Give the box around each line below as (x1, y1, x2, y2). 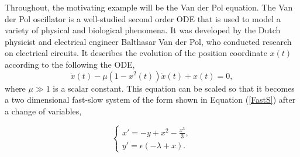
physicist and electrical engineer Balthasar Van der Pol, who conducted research (5, 35, 292, 47)
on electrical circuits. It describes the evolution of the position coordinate (5, 47, 267, 59)
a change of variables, (5, 104, 82, 117)
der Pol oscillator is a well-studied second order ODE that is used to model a (5, 12, 281, 25)
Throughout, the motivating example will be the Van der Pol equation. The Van (5, 1, 293, 13)
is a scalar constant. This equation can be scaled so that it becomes (53, 82, 295, 94)
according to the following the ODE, (5, 58, 135, 70)
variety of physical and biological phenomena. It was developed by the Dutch (5, 24, 281, 36)
